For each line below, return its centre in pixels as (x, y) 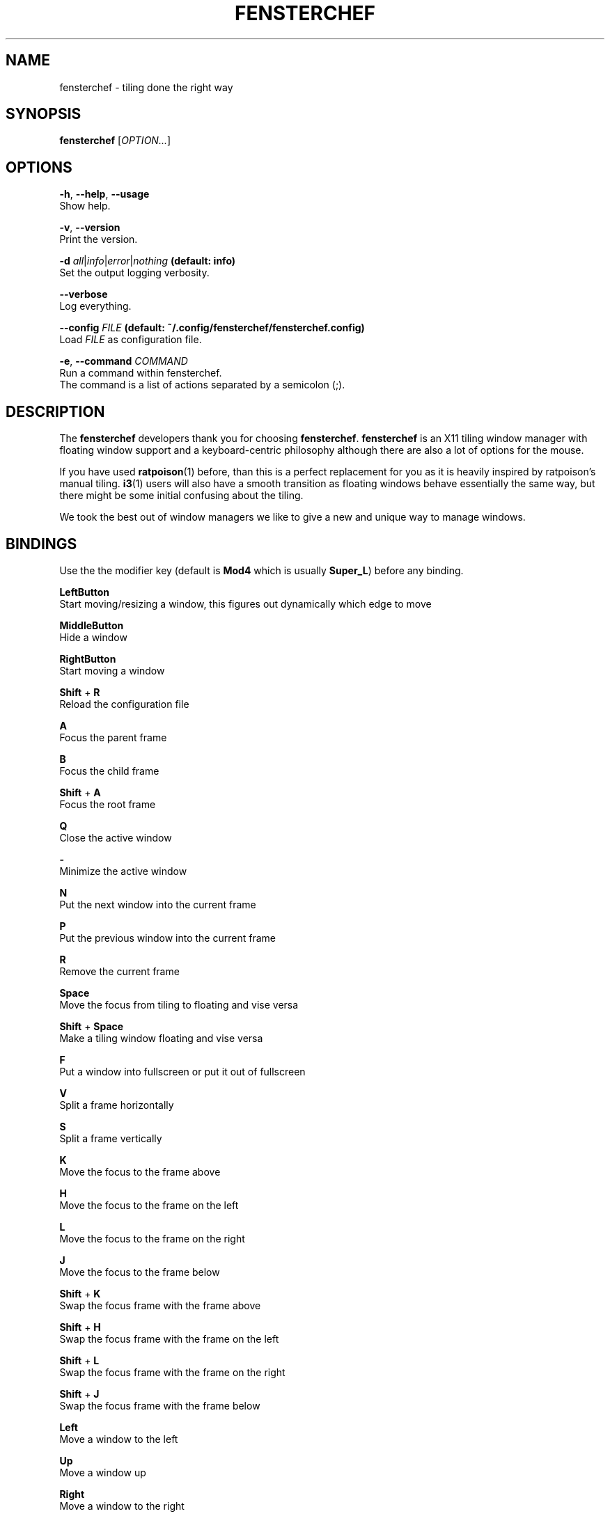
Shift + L (79, 1360)
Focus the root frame (108, 804)
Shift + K (80, 1293)
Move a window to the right (122, 1506)
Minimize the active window (123, 871)
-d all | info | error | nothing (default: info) (148, 261)
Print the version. (99, 239)
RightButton (88, 658)
